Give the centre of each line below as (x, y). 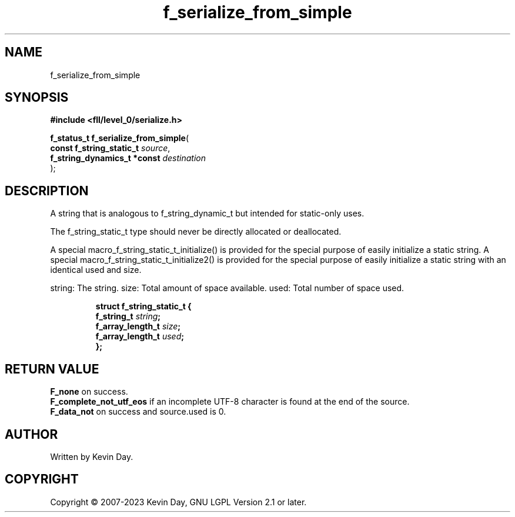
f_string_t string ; (128, 316)
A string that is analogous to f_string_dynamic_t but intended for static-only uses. (207, 214)
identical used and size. (96, 270)
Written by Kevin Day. (92, 456)
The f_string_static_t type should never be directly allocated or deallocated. (196, 232)
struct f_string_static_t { (143, 306)
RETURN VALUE (52, 369)
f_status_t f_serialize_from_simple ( (120, 138)
